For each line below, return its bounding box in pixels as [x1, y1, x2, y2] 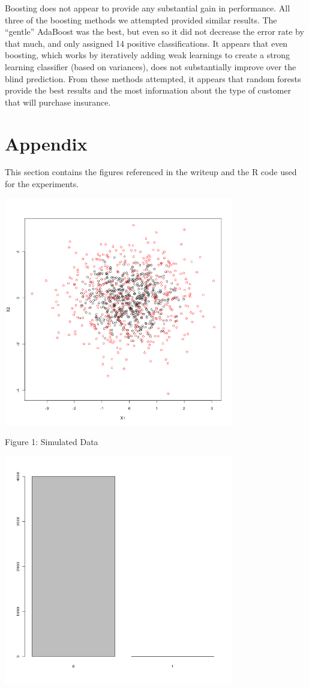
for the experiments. [5, 178, 79, 190]
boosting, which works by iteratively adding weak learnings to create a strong [5, 49, 290, 61]
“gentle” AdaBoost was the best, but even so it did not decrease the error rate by [5, 25, 304, 38]
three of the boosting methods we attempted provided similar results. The [5, 13, 277, 26]
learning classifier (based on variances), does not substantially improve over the [5, 60, 296, 73]
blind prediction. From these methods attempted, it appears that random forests [5, 72, 301, 85]
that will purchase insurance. [5, 95, 111, 108]
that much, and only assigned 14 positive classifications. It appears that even [5, 37, 288, 49]
